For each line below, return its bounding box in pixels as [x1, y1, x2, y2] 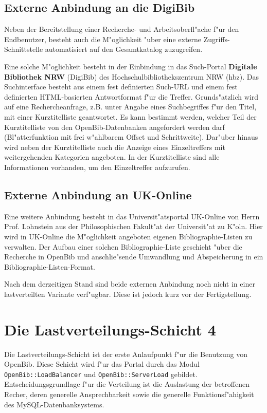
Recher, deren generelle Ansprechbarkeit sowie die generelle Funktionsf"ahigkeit [4, 389, 254, 400]
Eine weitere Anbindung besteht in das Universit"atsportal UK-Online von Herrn [4, 211, 260, 221]
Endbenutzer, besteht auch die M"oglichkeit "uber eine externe [4, 33, 202, 44]
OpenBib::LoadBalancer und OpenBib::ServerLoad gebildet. [4, 368, 198, 379]
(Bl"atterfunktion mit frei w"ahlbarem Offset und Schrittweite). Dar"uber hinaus [4, 132, 258, 142]
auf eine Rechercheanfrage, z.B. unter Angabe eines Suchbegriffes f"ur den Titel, [4, 101, 257, 112]
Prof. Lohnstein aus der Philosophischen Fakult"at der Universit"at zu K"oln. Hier [4, 221, 263, 232]
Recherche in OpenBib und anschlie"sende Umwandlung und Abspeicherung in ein [4, 251, 263, 262]
